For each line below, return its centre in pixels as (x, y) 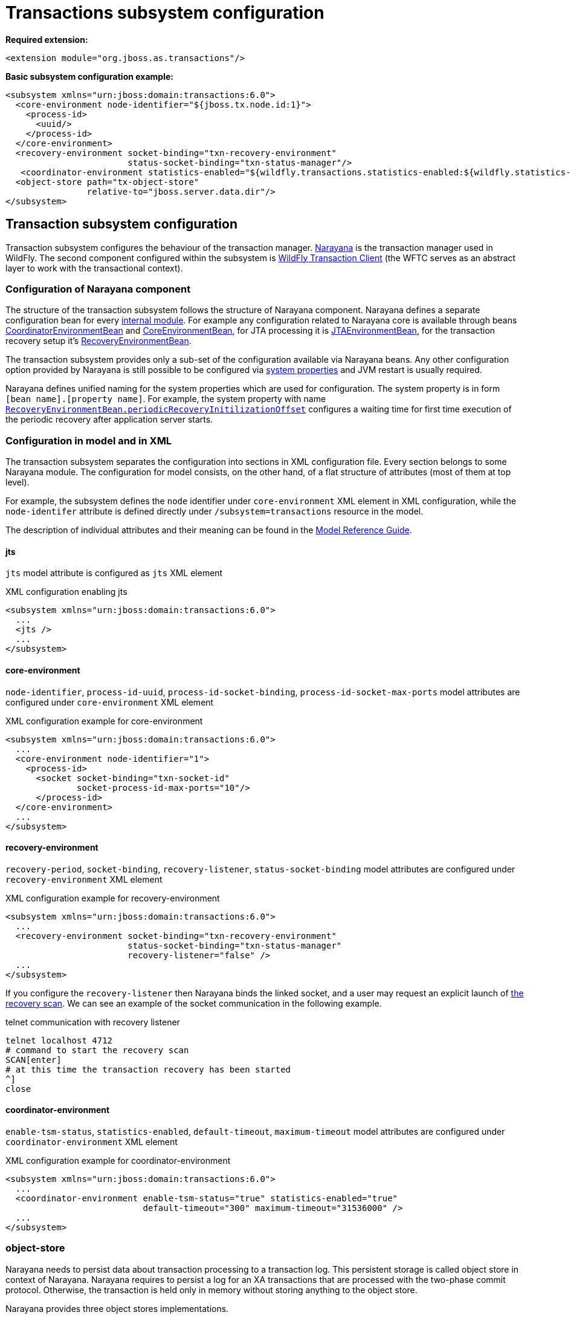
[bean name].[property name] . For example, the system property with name (166, 399)
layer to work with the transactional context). (94, 268)
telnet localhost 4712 (59, 1040)
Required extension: (47, 39)
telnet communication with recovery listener (93, 1022)
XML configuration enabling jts (66, 592)
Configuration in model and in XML (89, 440)
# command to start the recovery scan (97, 1050)
